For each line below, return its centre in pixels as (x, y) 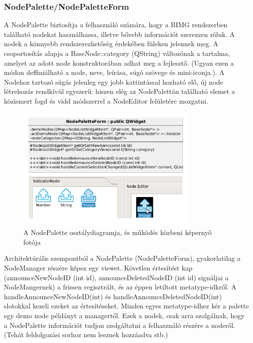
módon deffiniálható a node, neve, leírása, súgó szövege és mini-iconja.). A (114, 72)
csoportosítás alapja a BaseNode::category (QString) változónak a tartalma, (117, 53)
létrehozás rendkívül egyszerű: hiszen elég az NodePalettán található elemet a (119, 91)
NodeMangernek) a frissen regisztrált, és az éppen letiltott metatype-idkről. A (120, 287)
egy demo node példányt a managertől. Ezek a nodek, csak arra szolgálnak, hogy (124, 316)
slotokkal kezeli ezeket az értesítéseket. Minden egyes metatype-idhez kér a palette (126, 306)
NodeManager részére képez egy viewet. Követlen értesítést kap (98, 268)
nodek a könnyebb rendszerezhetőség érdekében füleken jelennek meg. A (111, 44)
